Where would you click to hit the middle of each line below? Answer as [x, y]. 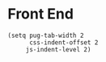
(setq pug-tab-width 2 [46, 35]
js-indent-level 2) [58, 49]
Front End [41, 14]
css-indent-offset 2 [64, 42]
